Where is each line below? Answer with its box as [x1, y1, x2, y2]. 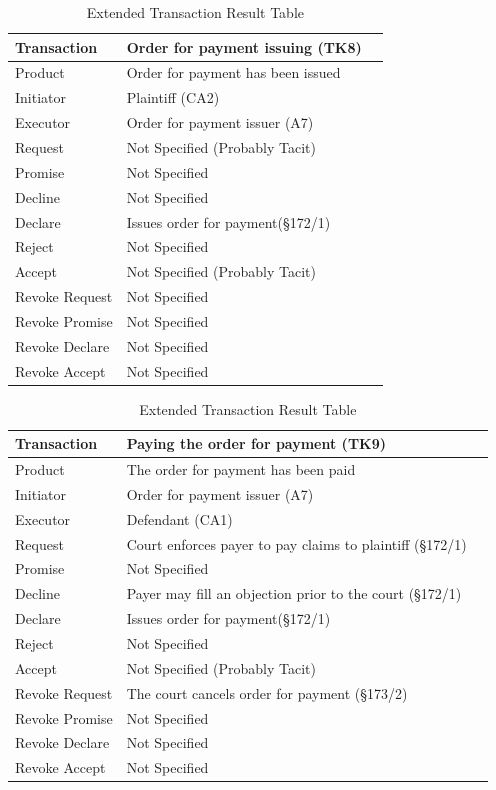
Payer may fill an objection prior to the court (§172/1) [126, 583, 462, 604]
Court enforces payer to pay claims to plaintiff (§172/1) [126, 533, 467, 554]
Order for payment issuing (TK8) [126, 36, 362, 57]
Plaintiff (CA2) [126, 87, 220, 108]
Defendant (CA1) [126, 508, 233, 529]
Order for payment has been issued [126, 62, 341, 83]
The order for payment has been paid [126, 459, 356, 480]
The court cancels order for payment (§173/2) [126, 682, 408, 703]
